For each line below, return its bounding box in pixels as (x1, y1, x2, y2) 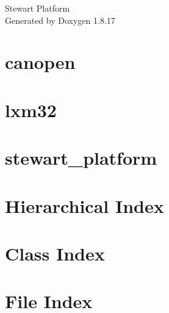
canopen (5, 49, 76, 74)
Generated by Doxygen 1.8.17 (5, 13, 115, 26)
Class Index (5, 240, 105, 265)
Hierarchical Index (5, 193, 164, 218)
